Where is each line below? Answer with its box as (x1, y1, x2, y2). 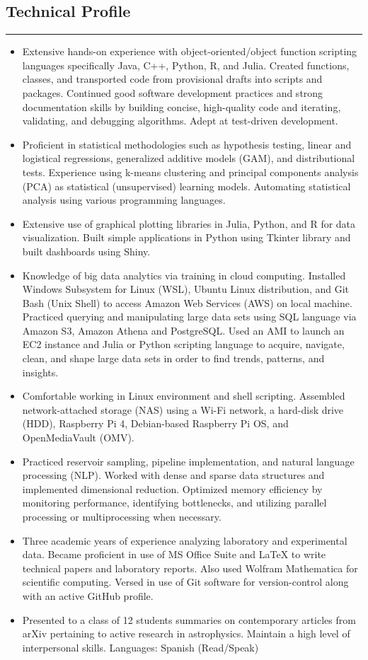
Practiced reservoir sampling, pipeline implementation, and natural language (22, 453, 355, 468)
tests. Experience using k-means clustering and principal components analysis (22, 164, 359, 179)
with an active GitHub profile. (22, 588, 154, 603)
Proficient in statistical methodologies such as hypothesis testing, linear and (22, 137, 352, 151)
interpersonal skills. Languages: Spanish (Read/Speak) (22, 639, 259, 654)
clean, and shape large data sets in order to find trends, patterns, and (22, 351, 325, 366)
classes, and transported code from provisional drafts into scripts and (22, 71, 323, 86)
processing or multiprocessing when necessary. (22, 509, 222, 524)
